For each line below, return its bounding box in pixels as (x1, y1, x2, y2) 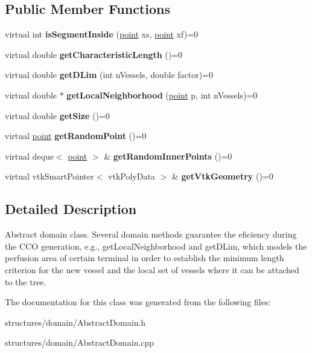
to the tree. (5, 275, 46, 288)
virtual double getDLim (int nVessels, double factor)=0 (5, 68, 214, 81)
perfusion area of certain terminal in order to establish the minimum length (5, 251, 284, 264)
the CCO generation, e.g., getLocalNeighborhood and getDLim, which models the (5, 239, 307, 252)
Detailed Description (5, 199, 137, 218)
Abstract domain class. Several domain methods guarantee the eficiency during (5, 228, 297, 241)
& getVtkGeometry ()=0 (171, 170, 273, 183)
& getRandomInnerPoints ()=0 (104, 149, 232, 162)
